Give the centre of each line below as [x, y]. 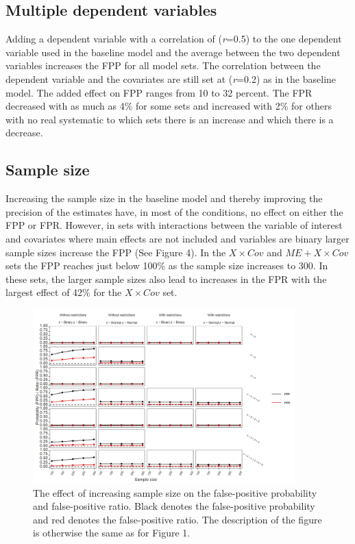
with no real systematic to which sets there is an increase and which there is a [170, 119]
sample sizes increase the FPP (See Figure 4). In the [116, 252]
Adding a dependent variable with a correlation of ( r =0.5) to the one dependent [174, 39]
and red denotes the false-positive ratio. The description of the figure [177, 519]
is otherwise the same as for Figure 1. [112, 533]
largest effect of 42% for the [64, 292]
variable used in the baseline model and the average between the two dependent [173, 52]
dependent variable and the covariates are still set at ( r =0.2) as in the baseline [171, 78]
